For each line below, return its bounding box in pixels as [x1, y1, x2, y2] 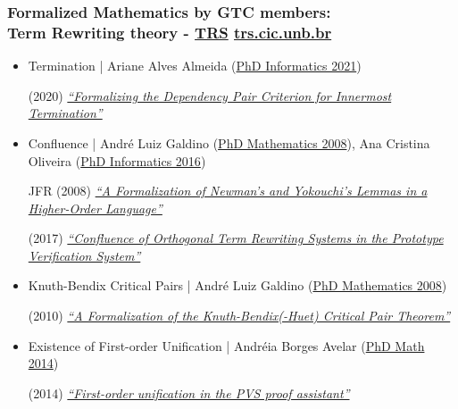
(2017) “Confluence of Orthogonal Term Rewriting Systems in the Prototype [28, 229, 444, 247]
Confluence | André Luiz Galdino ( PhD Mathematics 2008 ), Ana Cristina [28, 133, 430, 152]
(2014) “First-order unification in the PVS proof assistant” [28, 383, 350, 402]
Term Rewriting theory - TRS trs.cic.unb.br [7, 21, 332, 43]
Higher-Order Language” [28, 198, 162, 217]
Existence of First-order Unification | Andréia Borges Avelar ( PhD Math [28, 336, 425, 355]
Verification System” [28, 246, 141, 264]
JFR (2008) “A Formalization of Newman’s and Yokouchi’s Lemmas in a [28, 181, 428, 200]
